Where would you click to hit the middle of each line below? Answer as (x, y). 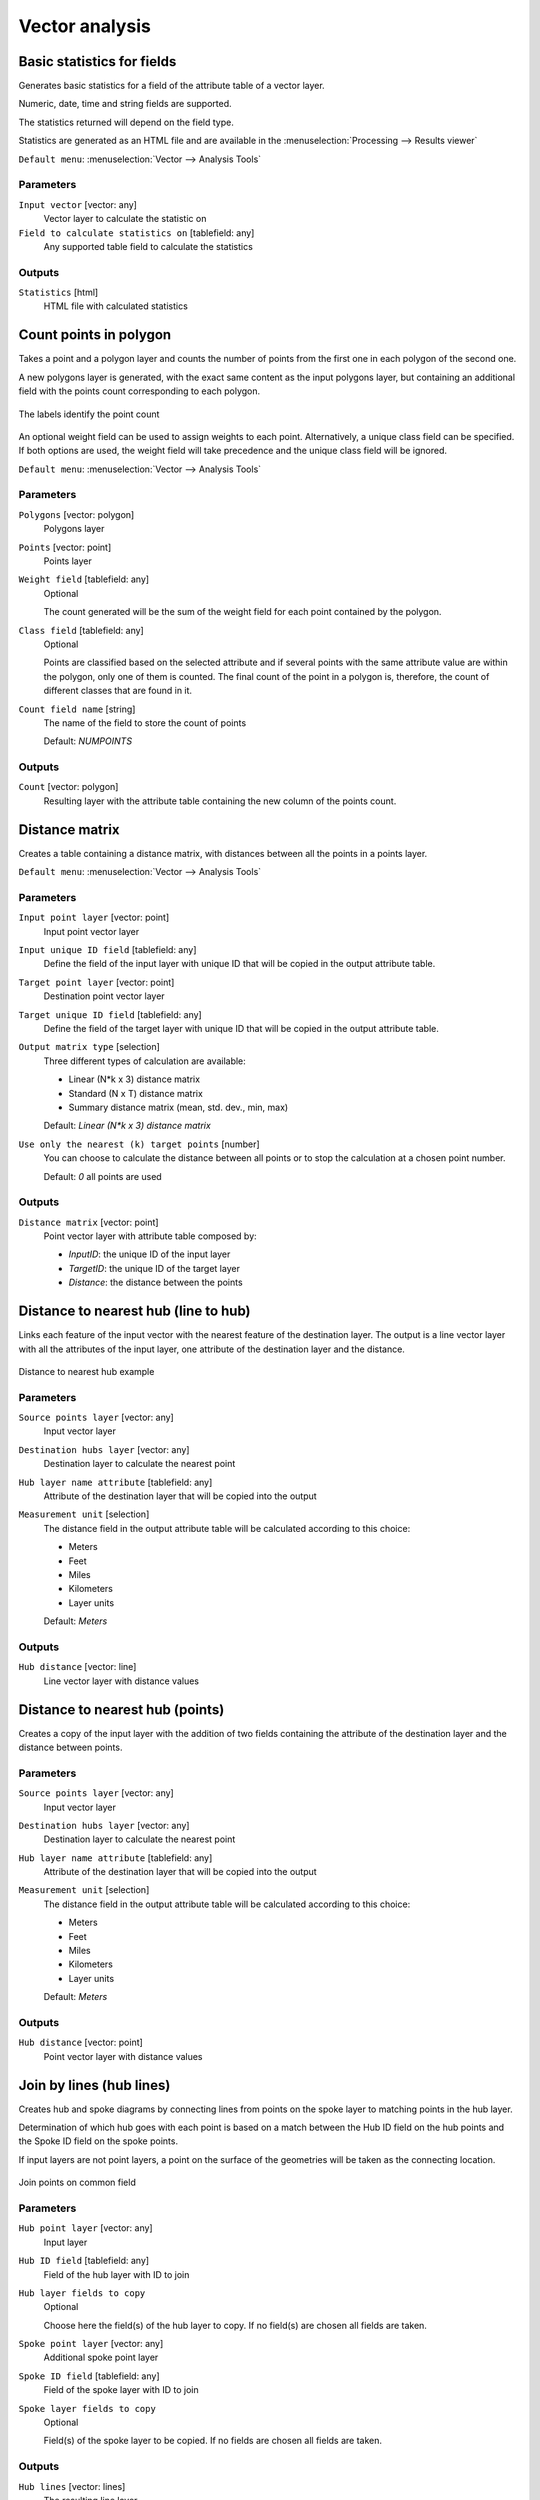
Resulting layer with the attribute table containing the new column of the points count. (220, 801)
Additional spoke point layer (101, 2357)
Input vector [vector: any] (77, 204)
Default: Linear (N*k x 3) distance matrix (127, 1126)
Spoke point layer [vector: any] (91, 2344)
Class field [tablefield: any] (81, 630)
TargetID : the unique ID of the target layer (154, 1268)
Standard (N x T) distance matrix (136, 1093)
